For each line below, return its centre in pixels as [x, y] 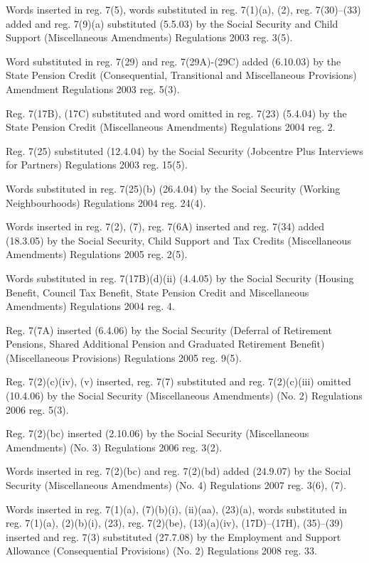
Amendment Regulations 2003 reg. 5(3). [93, 89]
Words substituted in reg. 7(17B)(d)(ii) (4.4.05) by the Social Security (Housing [180, 278]
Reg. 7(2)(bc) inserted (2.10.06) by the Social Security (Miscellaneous [157, 433]
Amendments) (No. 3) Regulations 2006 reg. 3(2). [114, 447]
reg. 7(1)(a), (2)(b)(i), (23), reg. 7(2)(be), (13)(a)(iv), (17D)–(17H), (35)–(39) [175, 523]
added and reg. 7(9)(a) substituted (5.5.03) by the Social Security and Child [172, 23]
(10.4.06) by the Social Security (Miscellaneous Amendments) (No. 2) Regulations [184, 396]
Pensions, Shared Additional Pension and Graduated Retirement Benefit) [165, 344]
